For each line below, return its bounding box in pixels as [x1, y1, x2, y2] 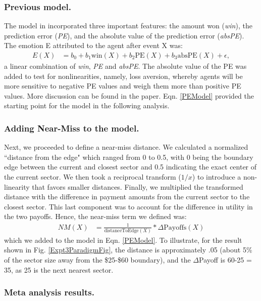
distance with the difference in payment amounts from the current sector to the [4, 191, 250, 202]
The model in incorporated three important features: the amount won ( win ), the [4, 20, 252, 31]
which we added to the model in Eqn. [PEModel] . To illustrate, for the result [4, 234, 242, 245]
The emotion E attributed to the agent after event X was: [4, 40, 183, 51]
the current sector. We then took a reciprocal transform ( [4, 171, 181, 182]
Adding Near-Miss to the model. [4, 121, 139, 134]
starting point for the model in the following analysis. [4, 100, 170, 111]
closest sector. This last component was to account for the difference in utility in [4, 201, 253, 211]
